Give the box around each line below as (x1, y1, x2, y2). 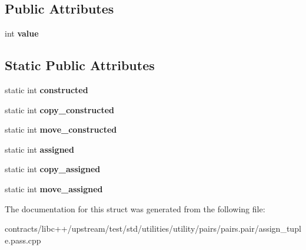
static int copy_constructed (5, 103, 115, 116)
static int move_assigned (5, 182, 103, 195)
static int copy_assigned (5, 163, 101, 175)
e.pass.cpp (5, 233, 41, 246)
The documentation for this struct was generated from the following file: (5, 202, 265, 215)
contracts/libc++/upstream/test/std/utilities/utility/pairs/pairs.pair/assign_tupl (5, 222, 301, 235)
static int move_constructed (5, 123, 117, 136)
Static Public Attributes (5, 56, 155, 74)
